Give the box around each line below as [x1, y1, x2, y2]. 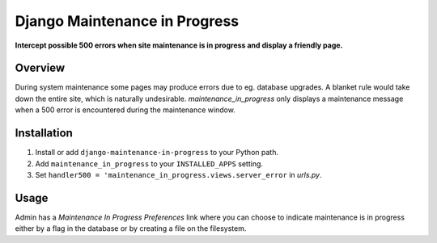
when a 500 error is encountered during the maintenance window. [15, 105, 236, 115]
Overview [15, 61, 66, 75]
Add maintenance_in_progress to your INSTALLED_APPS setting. [35, 158, 263, 169]
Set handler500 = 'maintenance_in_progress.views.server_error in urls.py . [35, 170, 323, 179]
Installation [15, 126, 73, 140]
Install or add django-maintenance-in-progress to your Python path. [35, 148, 279, 157]
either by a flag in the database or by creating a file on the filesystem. [15, 224, 247, 233]
